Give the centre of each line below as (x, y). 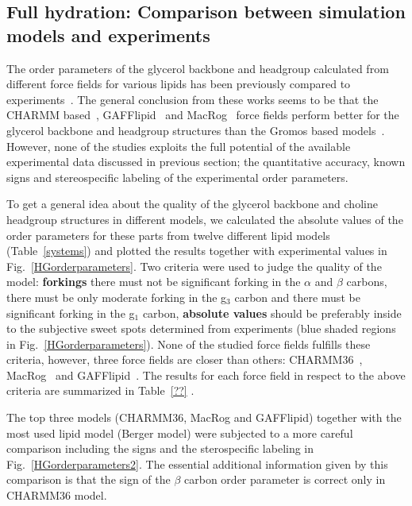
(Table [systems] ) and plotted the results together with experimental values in (197, 251)
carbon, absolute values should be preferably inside (272, 313)
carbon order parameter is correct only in (285, 479)
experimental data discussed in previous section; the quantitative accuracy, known (206, 162)
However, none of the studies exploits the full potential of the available (179, 146)
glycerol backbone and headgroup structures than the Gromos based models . (196, 130)
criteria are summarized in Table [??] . (100, 390)
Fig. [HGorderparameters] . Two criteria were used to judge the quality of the (194, 266)
